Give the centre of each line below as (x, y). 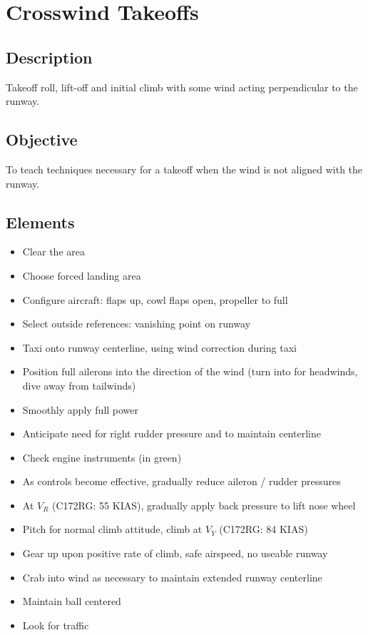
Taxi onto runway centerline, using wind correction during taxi (159, 347)
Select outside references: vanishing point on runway (137, 324)
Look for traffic (56, 625)
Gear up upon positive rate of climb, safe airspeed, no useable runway (175, 553)
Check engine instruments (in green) (102, 457)
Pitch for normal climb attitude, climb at (112, 529)
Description (49, 57)
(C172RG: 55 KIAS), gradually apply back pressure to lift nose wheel (204, 505)
